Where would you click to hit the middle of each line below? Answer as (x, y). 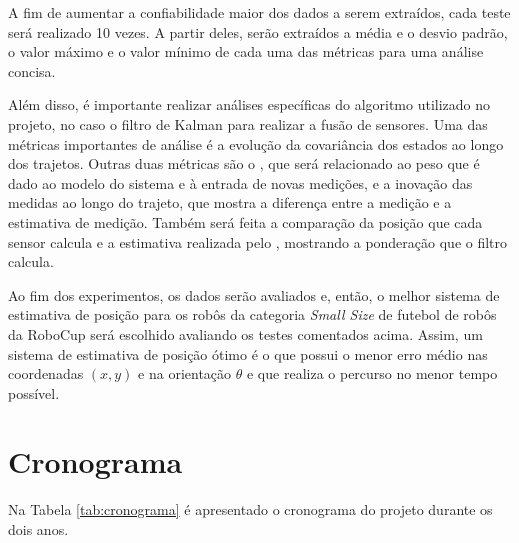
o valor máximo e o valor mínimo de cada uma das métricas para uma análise (246, 51)
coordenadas (46, 373)
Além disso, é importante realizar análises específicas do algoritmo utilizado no (249, 104)
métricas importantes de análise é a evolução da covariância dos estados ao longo (256, 143)
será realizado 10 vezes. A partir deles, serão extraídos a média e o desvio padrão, (258, 31)
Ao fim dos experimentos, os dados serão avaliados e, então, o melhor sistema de (254, 294)
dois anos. (38, 529)
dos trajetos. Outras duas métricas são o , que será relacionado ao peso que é (244, 163)
